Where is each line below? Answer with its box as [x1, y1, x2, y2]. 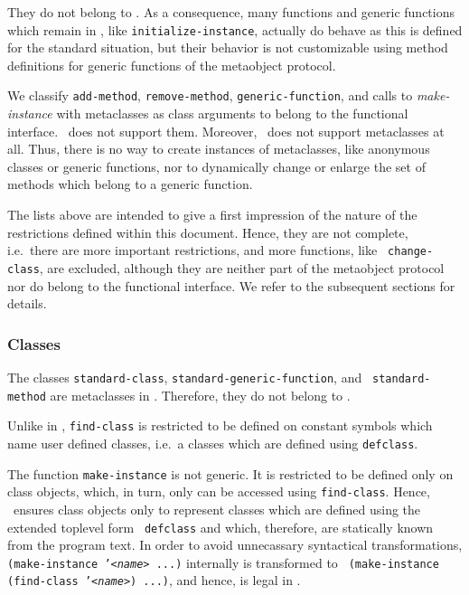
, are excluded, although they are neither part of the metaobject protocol [39, 258, 445, 277]
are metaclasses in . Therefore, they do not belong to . [50, 385, 351, 404]
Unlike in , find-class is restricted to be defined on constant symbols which [7, 416, 433, 435]
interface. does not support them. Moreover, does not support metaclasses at [7, 121, 445, 140]
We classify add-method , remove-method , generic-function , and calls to [7, 86, 413, 105]
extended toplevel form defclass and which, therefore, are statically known [7, 517, 434, 536]
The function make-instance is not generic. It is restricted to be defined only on [7, 464, 454, 483]
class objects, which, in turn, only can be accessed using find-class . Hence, [7, 482, 430, 501]
